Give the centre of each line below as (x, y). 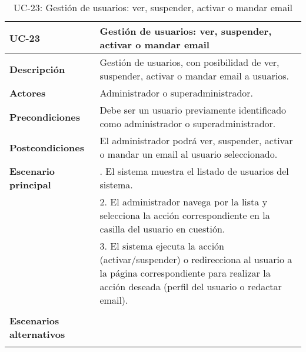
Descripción (37, 69)
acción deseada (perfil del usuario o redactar (191, 286)
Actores (28, 93)
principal (30, 185)
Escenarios (34, 321)
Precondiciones (45, 117)
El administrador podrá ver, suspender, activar (196, 140)
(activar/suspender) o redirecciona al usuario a (196, 259)
